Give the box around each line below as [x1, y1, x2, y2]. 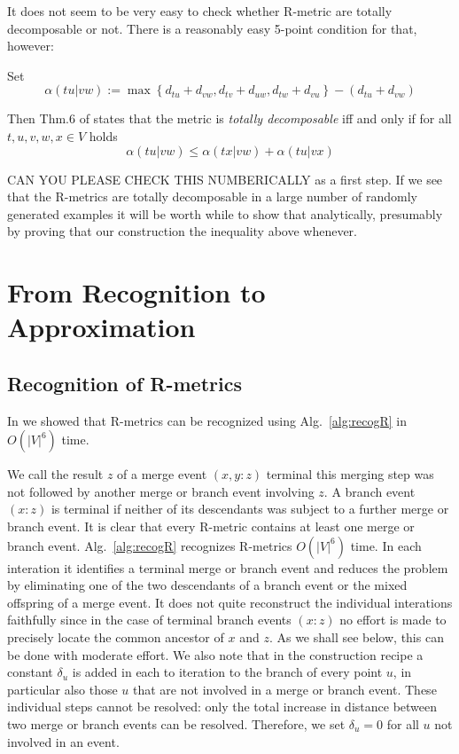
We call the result [7, 465, 104, 483]
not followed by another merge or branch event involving [7, 482, 315, 500]
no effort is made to [339, 610, 447, 629]
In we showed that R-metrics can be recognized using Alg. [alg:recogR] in [7, 411, 408, 429]
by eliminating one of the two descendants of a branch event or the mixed [7, 576, 408, 594]
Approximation [7, 309, 196, 345]
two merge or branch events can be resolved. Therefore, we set [7, 715, 346, 734]
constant [7, 663, 53, 681]
